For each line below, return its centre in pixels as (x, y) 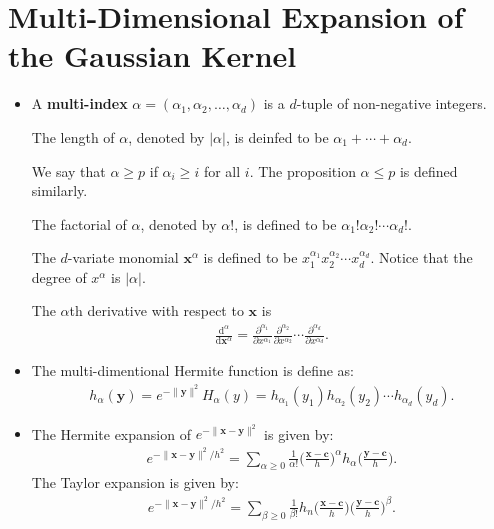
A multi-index (79, 103)
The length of (73, 136)
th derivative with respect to (156, 310)
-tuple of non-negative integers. (391, 103)
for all (222, 170)
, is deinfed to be (277, 136)
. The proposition (302, 170)
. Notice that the (421, 257)
